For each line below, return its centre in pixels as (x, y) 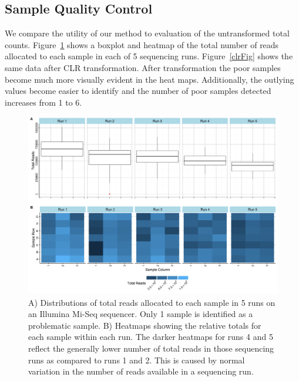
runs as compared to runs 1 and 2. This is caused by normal (137, 360)
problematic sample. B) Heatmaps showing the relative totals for (145, 325)
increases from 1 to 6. (43, 102)
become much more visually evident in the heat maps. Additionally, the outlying (149, 79)
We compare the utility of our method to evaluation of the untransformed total (147, 33)
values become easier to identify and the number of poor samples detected (138, 91)
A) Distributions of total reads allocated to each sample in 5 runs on (152, 302)
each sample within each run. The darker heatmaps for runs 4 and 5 (151, 337)
